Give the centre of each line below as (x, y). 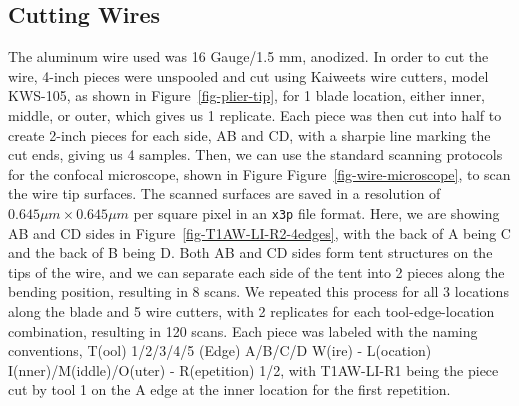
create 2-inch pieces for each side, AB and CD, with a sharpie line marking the (249, 134)
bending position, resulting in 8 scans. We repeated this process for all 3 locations (258, 291)
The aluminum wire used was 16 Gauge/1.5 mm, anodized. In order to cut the (248, 56)
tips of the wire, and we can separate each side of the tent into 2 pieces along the (256, 271)
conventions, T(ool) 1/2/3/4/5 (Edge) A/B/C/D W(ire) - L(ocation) (220, 350)
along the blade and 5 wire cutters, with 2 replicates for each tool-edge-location (251, 310)
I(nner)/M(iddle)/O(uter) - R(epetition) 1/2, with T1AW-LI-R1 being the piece (253, 369)
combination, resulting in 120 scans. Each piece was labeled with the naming (243, 330)
